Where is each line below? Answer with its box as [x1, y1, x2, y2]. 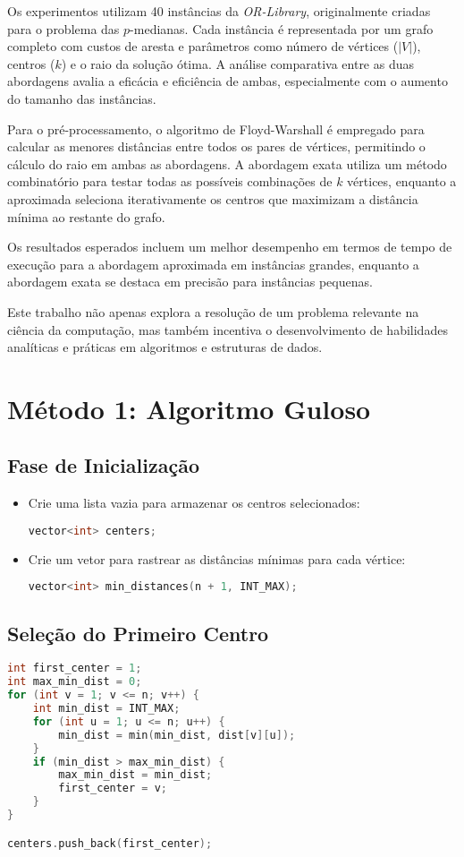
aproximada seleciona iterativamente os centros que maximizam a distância [7, 189, 418, 208]
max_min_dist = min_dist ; [58, 768, 213, 782]
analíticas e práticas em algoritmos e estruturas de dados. [7, 338, 323, 356]
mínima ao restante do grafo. [7, 207, 165, 226]
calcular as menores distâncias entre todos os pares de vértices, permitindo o [7, 137, 426, 156]
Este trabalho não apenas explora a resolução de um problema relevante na [7, 302, 419, 321]
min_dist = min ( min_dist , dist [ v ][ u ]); [58, 728, 296, 741]
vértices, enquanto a [347, 172, 457, 191]
